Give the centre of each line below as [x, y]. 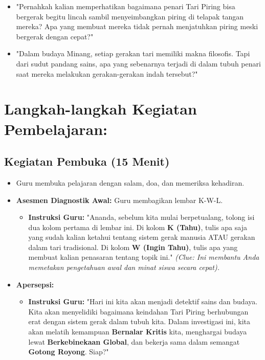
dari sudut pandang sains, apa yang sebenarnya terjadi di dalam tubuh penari [138, 63]
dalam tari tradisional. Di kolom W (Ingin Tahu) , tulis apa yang [133, 247]
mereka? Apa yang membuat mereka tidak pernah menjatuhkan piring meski [137, 26]
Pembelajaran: [56, 129]
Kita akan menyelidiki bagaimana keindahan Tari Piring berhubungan [138, 311]
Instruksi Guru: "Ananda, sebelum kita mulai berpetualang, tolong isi [141, 217]
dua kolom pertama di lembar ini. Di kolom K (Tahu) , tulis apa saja [138, 227]
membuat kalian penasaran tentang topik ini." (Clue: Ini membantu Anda [144, 257]
